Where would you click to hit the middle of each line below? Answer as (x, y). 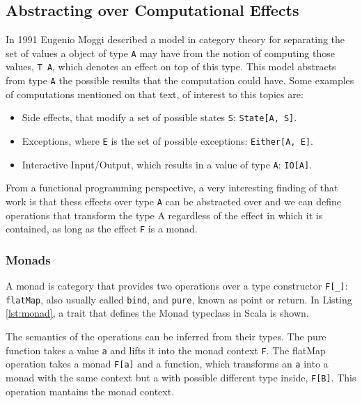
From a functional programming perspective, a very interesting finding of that (172, 188)
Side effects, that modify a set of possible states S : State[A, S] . (159, 117)
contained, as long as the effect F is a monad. (102, 229)
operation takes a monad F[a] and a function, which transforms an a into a (167, 364)
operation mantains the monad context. (90, 391)
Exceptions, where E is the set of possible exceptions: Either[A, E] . (167, 141)
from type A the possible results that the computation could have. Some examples (180, 80)
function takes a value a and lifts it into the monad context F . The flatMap (166, 350)
